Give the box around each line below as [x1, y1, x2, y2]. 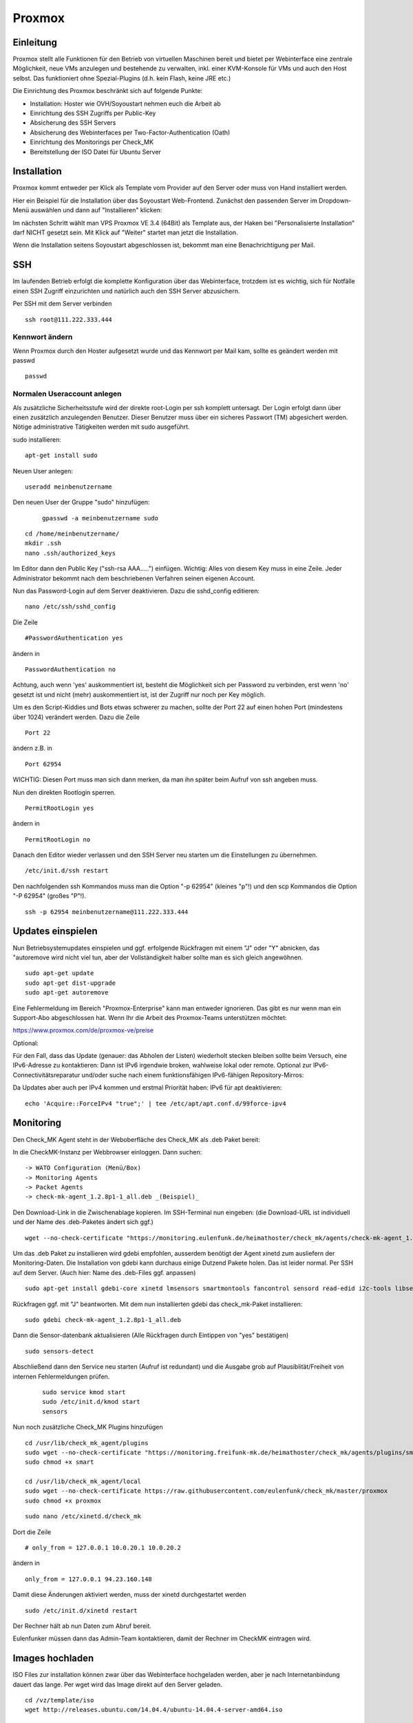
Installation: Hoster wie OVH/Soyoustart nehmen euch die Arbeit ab [30, 99, 222, 108]
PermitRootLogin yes [25, 804, 94, 812]
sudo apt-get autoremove [25, 989, 109, 997]
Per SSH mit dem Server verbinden [12, 300, 112, 308]
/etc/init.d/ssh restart [25, 867, 109, 875]
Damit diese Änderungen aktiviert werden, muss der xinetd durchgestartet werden [12, 1591, 246, 1599]
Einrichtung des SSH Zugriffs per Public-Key [30, 109, 156, 117]
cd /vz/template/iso [25, 1696, 94, 1704]
